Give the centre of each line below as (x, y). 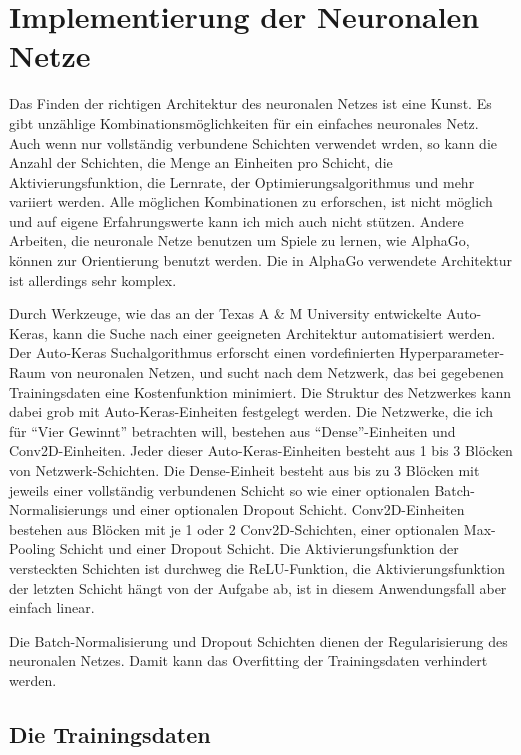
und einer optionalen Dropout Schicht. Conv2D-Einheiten (288, 509)
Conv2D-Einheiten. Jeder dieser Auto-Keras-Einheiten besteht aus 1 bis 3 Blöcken (261, 450)
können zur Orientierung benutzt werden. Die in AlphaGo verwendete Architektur (261, 260)
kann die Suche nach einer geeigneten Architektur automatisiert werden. (274, 332)
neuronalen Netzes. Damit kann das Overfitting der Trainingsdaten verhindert (248, 660)
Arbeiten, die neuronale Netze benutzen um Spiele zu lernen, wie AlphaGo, (239, 240)
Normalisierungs (58, 509)
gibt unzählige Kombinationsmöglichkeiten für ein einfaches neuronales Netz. (244, 122)
